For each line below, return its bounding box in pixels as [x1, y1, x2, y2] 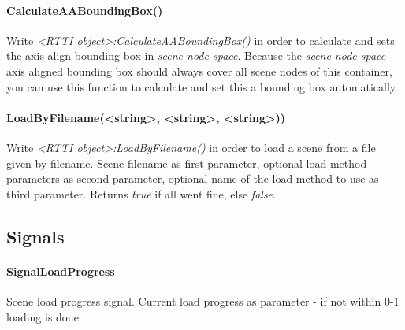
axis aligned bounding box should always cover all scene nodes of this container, [6, 62, 392, 79]
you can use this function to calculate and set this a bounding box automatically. [6, 78, 398, 95]
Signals [6, 224, 65, 248]
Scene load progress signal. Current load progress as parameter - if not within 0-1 [6, 292, 399, 309]
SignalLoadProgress [6, 262, 115, 279]
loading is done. [6, 308, 82, 324]
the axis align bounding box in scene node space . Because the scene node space [6, 47, 386, 64]
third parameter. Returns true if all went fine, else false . [6, 185, 276, 202]
